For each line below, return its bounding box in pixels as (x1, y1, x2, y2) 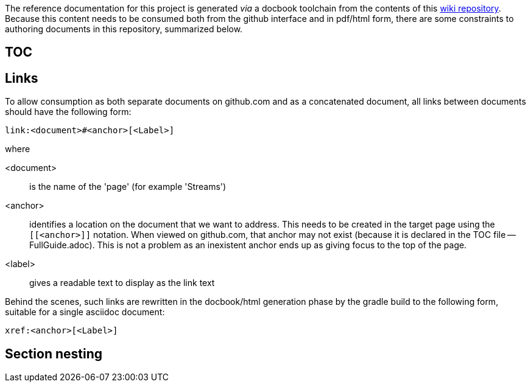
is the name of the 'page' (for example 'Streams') (29, 181, 227, 192)
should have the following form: (5, 106, 132, 117)
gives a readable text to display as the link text (29, 277, 215, 288)
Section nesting (5, 346, 102, 361)
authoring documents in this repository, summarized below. (5, 24, 243, 34)
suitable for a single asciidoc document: (5, 307, 165, 318)
